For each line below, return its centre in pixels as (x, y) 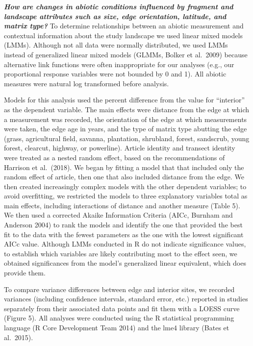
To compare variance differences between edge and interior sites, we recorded (119, 289)
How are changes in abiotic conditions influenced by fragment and (119, 6)
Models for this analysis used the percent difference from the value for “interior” (125, 100)
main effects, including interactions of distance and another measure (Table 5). (122, 205)
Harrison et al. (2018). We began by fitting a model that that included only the (124, 167)
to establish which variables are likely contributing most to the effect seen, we (121, 253)
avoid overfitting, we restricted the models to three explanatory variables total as (126, 196)
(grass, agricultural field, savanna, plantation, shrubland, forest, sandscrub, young (127, 138)
